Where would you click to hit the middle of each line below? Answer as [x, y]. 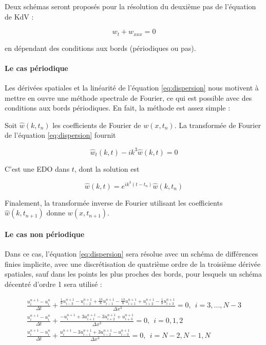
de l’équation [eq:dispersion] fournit [60, 135]
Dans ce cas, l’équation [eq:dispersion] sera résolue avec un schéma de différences [131, 254]
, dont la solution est [107, 168]
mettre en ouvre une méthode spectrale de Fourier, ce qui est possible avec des [128, 97]
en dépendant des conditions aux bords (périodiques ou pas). [100, 48]
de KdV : [19, 16]
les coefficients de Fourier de [97, 125]
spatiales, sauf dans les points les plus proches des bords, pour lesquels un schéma [133, 274]
